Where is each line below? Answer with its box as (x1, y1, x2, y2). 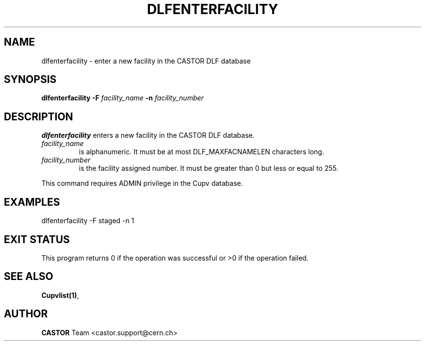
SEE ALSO (4, 270, 53, 283)
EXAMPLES (4, 196, 60, 208)
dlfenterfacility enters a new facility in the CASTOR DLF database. (41, 131, 255, 140)
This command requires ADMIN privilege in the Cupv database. (41, 179, 243, 188)
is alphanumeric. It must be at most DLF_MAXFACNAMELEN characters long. (79, 148, 324, 156)
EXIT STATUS (4, 233, 70, 246)
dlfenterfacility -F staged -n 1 (41, 216, 134, 225)
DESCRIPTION (4, 110, 73, 123)
